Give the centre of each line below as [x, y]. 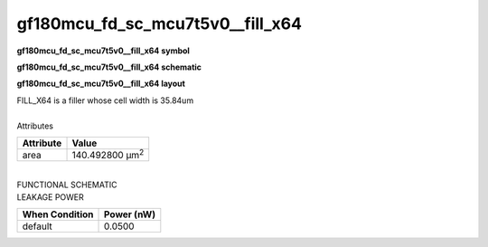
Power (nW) [130, 214]
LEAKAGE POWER [51, 197]
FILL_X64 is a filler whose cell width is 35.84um [105, 100]
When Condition [58, 214]
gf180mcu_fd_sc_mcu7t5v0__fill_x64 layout [101, 84]
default [38, 226]
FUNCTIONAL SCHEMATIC [67, 185]
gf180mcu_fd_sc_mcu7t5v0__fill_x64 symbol [103, 51]
